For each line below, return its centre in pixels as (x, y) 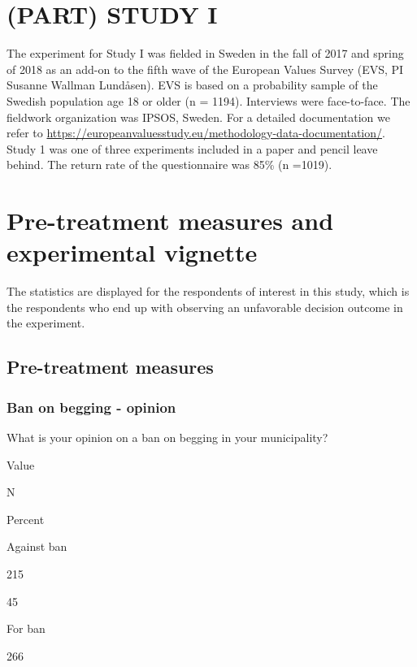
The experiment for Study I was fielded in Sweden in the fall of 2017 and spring (205, 53)
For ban (26, 628)
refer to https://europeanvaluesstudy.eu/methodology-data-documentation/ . (196, 133)
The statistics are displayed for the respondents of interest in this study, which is (208, 291)
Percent (26, 519)
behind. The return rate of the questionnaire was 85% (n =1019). (169, 165)
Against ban (37, 546)
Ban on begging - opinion (91, 407)
